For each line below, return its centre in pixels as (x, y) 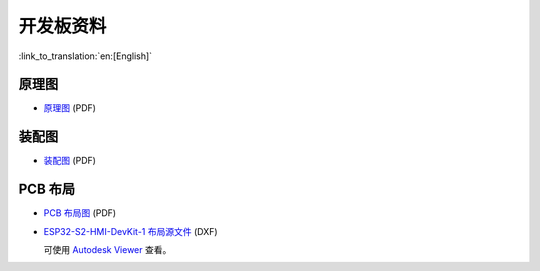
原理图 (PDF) (70, 108)
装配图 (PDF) (70, 161)
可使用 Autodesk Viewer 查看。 (107, 250)
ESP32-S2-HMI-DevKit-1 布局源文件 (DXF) (131, 231)
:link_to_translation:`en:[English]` (85, 56)
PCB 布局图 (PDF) (80, 213)
